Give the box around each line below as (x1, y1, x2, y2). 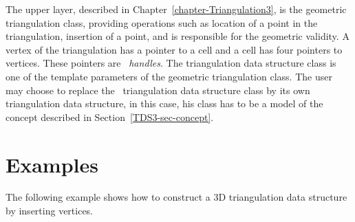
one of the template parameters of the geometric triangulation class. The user (6, 69, 332, 83)
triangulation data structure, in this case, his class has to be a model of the (6, 96, 323, 111)
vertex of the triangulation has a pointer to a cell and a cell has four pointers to (6, 42, 343, 56)
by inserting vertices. (6, 203, 94, 218)
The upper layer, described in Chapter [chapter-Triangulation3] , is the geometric (6, 2, 347, 16)
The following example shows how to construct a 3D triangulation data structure (6, 190, 347, 204)
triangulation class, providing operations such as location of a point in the (6, 15, 318, 30)
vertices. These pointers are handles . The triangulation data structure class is (6, 56, 336, 70)
